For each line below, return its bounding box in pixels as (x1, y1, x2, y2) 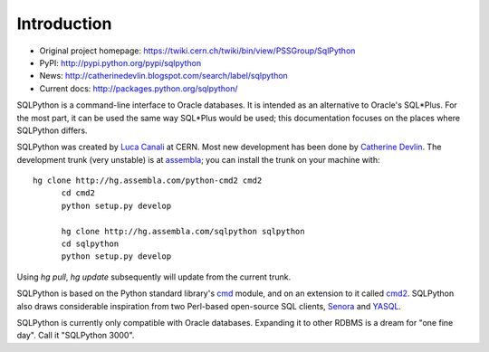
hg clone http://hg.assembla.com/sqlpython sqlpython (61, 226, 305, 236)
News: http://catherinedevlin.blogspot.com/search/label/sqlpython (39, 71, 289, 81)
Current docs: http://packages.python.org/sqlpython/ (39, 82, 239, 94)
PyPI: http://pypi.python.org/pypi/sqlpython (39, 57, 202, 68)
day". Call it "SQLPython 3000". (16, 330, 135, 341)
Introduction (16, 14, 112, 33)
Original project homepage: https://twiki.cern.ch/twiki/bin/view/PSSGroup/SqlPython (39, 45, 356, 56)
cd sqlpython (61, 239, 120, 249)
